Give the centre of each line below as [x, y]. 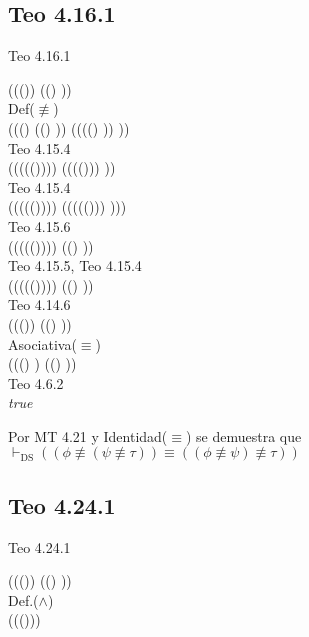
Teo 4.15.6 [39, 225]
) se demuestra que [243, 435]
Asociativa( [42, 343]
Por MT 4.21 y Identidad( [88, 435]
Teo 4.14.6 [39, 304]
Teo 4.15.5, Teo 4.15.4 [75, 265]
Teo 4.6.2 [36, 382]
